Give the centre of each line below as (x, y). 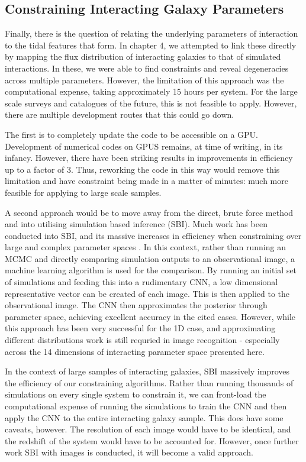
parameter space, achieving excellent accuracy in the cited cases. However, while (150, 316)
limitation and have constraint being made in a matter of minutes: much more (146, 181)
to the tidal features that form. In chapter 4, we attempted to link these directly (151, 45)
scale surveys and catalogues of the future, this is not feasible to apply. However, (151, 103)
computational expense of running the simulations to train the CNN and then (146, 406)
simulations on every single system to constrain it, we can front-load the (136, 394)
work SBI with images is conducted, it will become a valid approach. (129, 452)
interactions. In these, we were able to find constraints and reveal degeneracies (147, 68)
